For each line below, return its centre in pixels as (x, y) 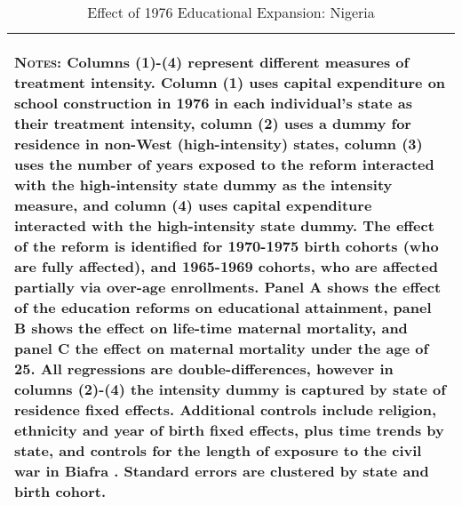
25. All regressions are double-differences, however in (204, 369)
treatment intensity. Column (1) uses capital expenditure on (230, 82)
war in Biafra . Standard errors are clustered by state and (222, 471)
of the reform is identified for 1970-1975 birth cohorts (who (227, 246)
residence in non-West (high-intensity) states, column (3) (219, 144)
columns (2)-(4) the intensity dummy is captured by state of (230, 389)
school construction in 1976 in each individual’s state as (214, 103)
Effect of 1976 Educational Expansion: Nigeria (231, 12)
